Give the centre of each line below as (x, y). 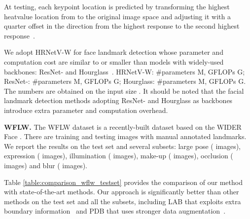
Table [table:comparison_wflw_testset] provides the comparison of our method (123, 182)
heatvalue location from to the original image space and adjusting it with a (117, 16)
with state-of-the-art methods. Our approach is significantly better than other (122, 192)
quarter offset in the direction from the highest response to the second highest (122, 26)
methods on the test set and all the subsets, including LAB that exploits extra (123, 201)
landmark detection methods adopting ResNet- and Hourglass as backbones (118, 100)
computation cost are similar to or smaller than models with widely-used (114, 61)
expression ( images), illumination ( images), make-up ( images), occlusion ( (119, 156)
